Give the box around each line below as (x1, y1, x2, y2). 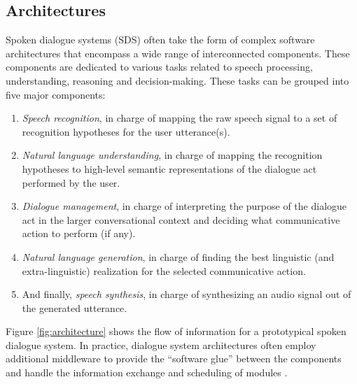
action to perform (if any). (22, 226, 136, 241)
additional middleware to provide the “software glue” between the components (6, 351, 342, 366)
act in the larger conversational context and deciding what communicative (22, 212, 340, 227)
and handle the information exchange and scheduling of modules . (6, 365, 288, 380)
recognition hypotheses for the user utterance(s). (22, 124, 230, 138)
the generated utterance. (22, 300, 127, 315)
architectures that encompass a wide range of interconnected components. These (6, 45, 350, 60)
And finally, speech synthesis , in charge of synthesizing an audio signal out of (22, 287, 351, 301)
